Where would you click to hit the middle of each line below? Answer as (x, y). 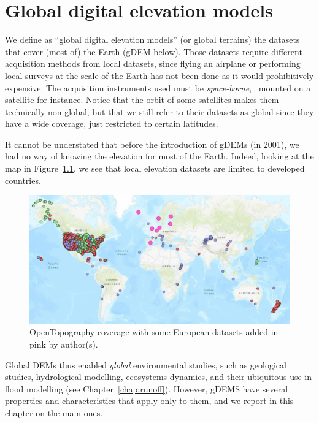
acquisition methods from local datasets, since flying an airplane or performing (153, 63)
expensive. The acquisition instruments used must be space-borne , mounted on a (158, 87)
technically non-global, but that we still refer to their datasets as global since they (159, 111)
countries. (23, 180)
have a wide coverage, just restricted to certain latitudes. (112, 124)
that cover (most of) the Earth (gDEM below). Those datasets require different (154, 51)
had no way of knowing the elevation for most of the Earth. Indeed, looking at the (159, 156)
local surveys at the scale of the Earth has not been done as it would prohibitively (159, 75)
